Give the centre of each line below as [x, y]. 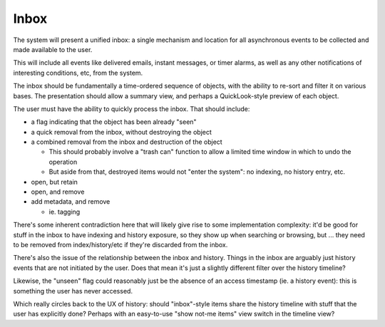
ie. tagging [65, 212]
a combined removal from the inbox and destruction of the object [127, 142]
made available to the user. [53, 49]
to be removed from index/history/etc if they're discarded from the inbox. [120, 244]
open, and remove [58, 192]
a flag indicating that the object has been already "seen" [114, 122]
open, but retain [55, 182]
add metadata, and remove [71, 202]
